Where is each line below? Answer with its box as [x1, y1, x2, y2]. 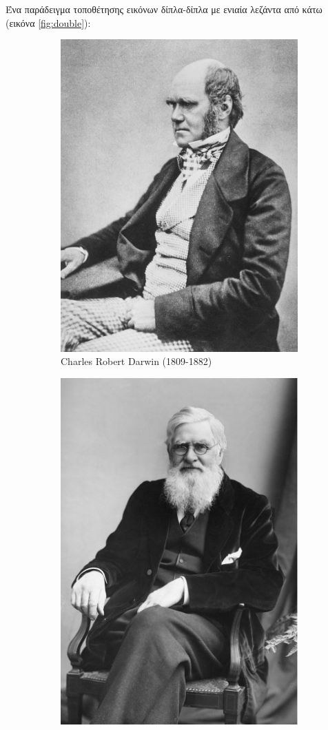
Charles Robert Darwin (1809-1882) [61, 354, 212, 368]
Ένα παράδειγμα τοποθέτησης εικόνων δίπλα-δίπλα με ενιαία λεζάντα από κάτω [6, 2, 322, 16]
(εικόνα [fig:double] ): [6, 15, 91, 30]
